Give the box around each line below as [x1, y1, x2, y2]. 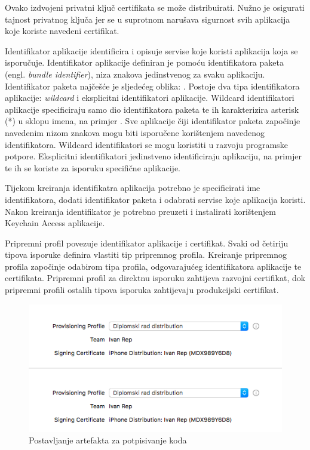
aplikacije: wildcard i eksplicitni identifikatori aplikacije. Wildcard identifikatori [5, 91, 294, 104]
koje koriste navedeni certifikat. [5, 24, 119, 37]
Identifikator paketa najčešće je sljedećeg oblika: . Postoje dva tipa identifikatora [5, 79, 300, 92]
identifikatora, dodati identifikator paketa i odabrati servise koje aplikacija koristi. [5, 193, 306, 205]
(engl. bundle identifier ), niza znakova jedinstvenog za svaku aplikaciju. [5, 67, 265, 80]
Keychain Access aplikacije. [5, 217, 105, 229]
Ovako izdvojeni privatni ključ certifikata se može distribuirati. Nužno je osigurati [5, 1, 305, 13]
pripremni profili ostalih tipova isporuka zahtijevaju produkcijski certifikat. [5, 283, 279, 296]
